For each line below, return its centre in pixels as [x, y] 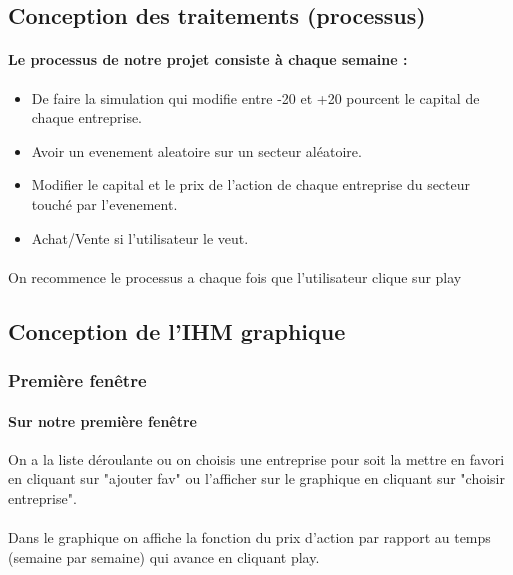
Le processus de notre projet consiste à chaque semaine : [208, 59]
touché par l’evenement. [104, 203]
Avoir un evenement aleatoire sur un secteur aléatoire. [196, 150]
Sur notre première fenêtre [102, 420]
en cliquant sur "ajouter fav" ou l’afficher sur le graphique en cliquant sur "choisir [256, 478]
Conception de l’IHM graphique [177, 330]
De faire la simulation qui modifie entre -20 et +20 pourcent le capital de [255, 97]
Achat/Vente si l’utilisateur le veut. [140, 237]
